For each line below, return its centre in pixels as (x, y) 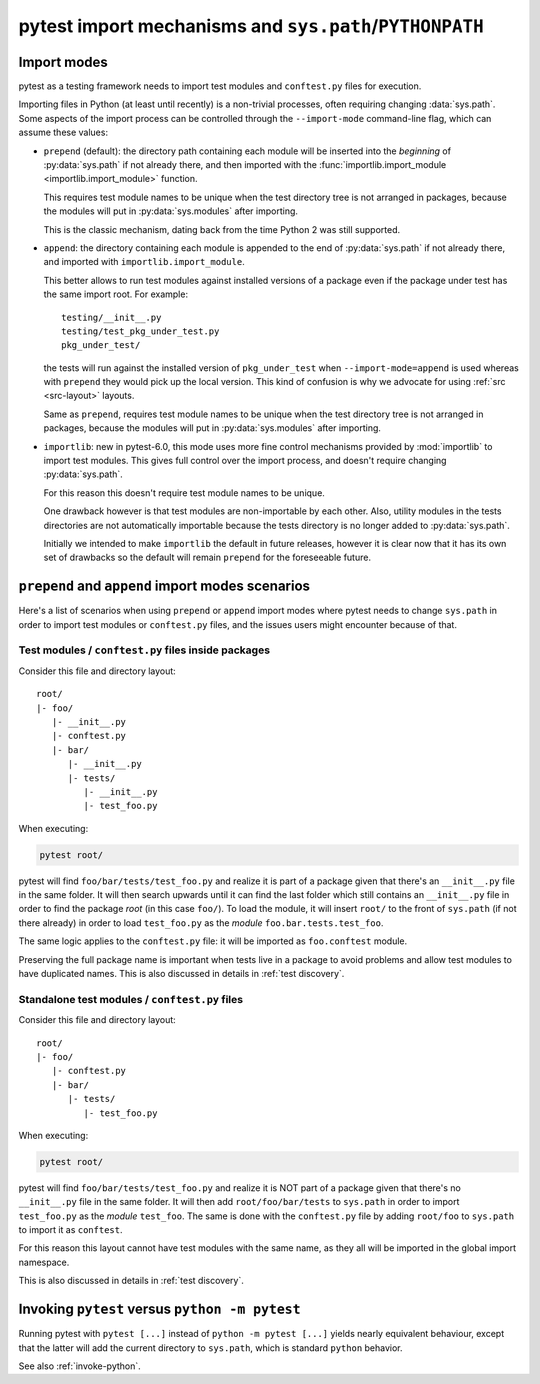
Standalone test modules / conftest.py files (131, 999)
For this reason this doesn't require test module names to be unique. (184, 492)
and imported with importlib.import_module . (144, 262)
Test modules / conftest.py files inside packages (144, 650)
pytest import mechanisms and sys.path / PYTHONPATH (251, 26)
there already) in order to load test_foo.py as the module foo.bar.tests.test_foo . (201, 922)
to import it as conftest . (70, 1230)
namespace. (44, 1262)
